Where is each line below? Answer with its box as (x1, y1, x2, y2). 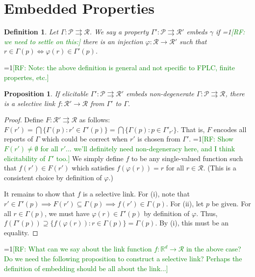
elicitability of (4, 153, 46, 163)
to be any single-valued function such (131, 153, 243, 163)
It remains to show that (4, 189, 75, 199)
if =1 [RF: (215, 27, 245, 37)
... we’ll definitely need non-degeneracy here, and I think (66, 143, 235, 154)
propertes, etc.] (4, 72, 49, 82)
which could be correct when (42, 134, 128, 144)
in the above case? (186, 244, 241, 254)
